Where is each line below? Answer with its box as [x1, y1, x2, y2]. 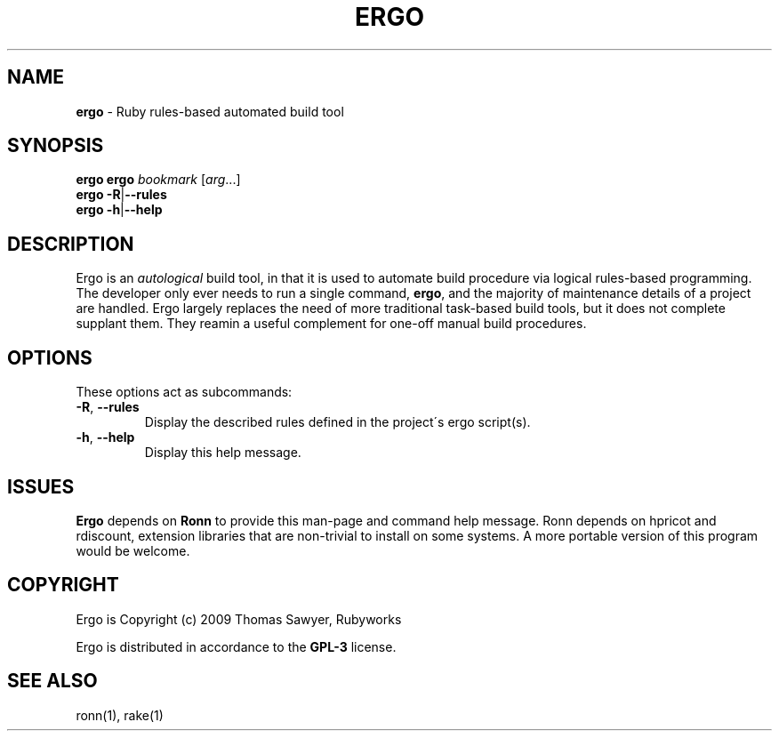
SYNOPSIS [7, 134, 104, 157]
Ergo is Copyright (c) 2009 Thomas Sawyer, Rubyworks [76, 611, 402, 627]
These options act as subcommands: [76, 384, 293, 400]
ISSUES [7, 475, 75, 498]
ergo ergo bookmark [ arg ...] [76, 172, 241, 188]
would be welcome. [76, 542, 190, 558]
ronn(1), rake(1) [76, 707, 164, 723]
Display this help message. [144, 445, 301, 461]
